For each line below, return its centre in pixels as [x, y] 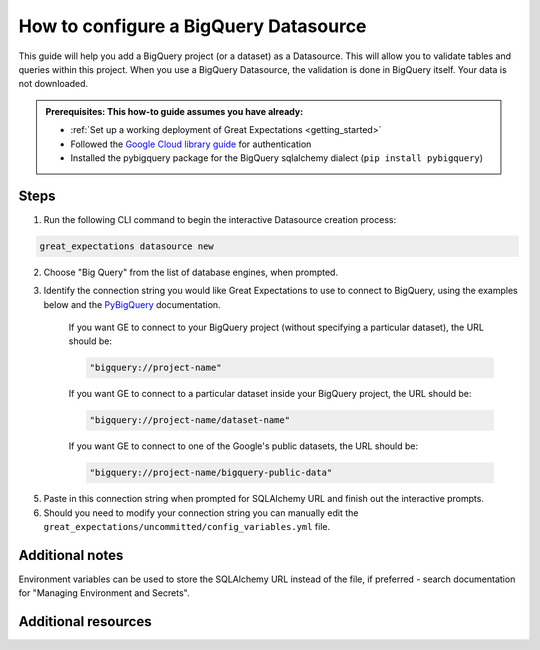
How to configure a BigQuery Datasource [192, 26]
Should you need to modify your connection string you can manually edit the [201, 512]
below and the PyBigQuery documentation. [132, 304]
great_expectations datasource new [126, 246]
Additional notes [71, 555]
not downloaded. [53, 84]
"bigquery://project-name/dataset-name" [189, 420]
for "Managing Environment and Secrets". [104, 593]
